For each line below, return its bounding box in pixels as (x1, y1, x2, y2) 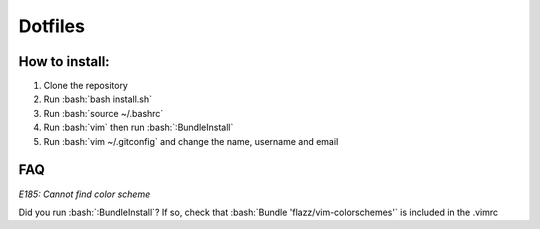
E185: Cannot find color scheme (18, 188, 151, 200)
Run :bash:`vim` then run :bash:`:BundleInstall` (43, 121, 234, 134)
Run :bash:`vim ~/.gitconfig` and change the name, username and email (43, 135, 339, 147)
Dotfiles (18, 15, 85, 37)
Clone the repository (43, 80, 129, 92)
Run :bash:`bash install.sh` (43, 93, 153, 105)
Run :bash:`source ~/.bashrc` (43, 107, 164, 119)
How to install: (18, 53, 110, 70)
